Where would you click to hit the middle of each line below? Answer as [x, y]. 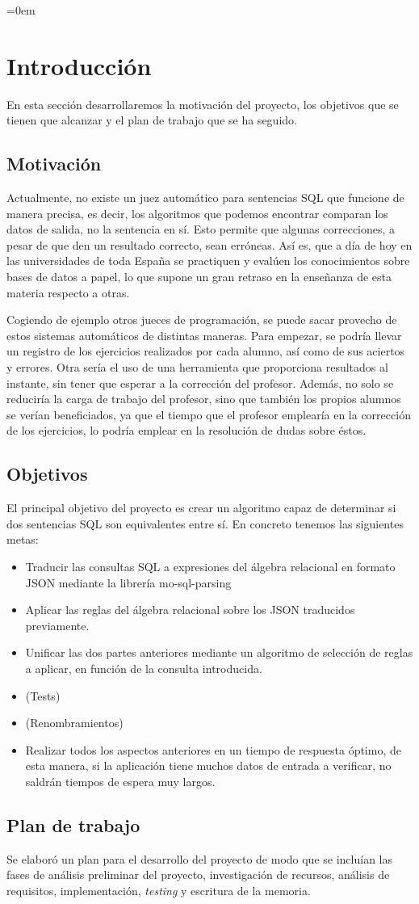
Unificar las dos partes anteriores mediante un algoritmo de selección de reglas [219, 652]
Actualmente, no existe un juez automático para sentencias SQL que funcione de [205, 198]
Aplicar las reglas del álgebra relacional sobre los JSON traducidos [190, 610]
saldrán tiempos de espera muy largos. [120, 781]
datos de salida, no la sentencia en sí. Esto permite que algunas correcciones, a [201, 229]
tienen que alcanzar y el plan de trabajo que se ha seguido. [152, 120]
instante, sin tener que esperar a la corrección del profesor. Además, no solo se [200, 383]
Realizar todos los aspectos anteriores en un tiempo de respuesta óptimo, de [213, 749]
